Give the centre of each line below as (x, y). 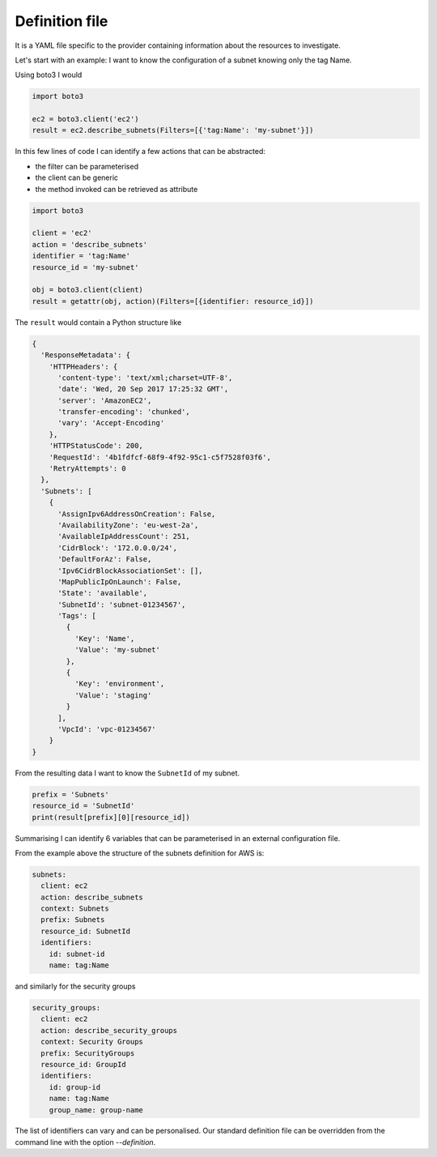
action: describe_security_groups (109, 1030)
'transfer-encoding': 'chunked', (124, 412)
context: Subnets (75, 909)
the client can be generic (77, 177)
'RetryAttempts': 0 (88, 469)
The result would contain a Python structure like (98, 322)
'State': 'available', (103, 593)
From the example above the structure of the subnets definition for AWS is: (140, 853)
